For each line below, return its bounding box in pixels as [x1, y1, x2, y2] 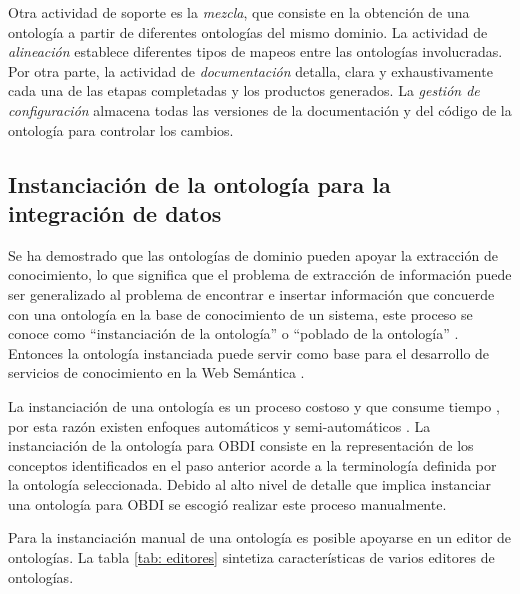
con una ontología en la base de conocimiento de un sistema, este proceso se [8, 303, 473, 324]
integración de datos [8, 197, 222, 228]
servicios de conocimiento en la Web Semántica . [8, 362, 305, 383]
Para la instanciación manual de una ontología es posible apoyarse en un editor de [8, 527, 512, 548]
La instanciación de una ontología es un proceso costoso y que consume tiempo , [8, 395, 500, 416]
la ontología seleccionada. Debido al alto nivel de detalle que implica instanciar [8, 474, 491, 495]
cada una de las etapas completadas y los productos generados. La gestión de [8, 80, 480, 101]
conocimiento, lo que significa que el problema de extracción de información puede [8, 264, 512, 285]
